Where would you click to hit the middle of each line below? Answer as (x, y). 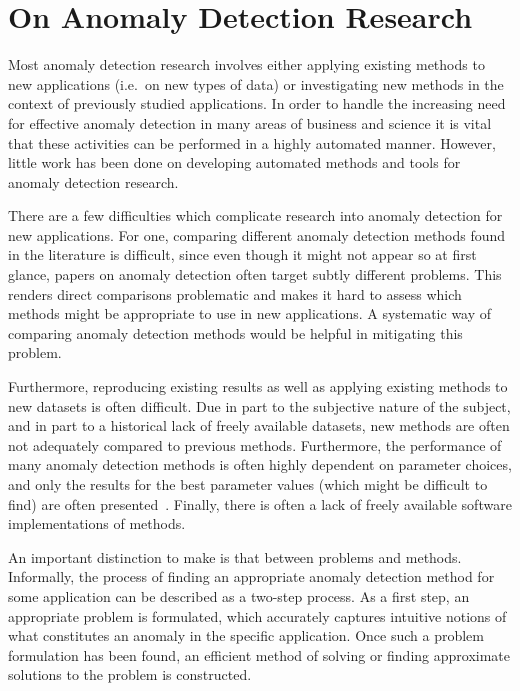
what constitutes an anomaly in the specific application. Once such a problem (246, 635)
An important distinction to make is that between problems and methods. (235, 556)
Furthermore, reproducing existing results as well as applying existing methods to (258, 386)
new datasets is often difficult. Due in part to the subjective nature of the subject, (259, 405)
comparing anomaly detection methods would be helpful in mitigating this (235, 332)
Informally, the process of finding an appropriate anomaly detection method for (251, 576)
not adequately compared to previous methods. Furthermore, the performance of (255, 444)
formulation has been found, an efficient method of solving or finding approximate (259, 654)
